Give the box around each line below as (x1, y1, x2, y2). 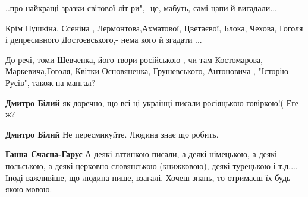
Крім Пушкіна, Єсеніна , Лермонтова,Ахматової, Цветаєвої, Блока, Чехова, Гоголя (5, 21, 303, 34)
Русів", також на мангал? (5, 76, 96, 88)
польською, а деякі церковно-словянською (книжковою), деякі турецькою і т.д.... (5, 159, 298, 171)
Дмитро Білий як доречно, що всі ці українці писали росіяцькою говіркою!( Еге (5, 96, 299, 109)
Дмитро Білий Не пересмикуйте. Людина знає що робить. (5, 128, 219, 140)
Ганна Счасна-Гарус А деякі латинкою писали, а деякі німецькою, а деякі (5, 148, 277, 160)
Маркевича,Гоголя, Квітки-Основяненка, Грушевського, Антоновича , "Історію (5, 65, 288, 77)
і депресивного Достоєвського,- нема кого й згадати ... (5, 33, 202, 46)
